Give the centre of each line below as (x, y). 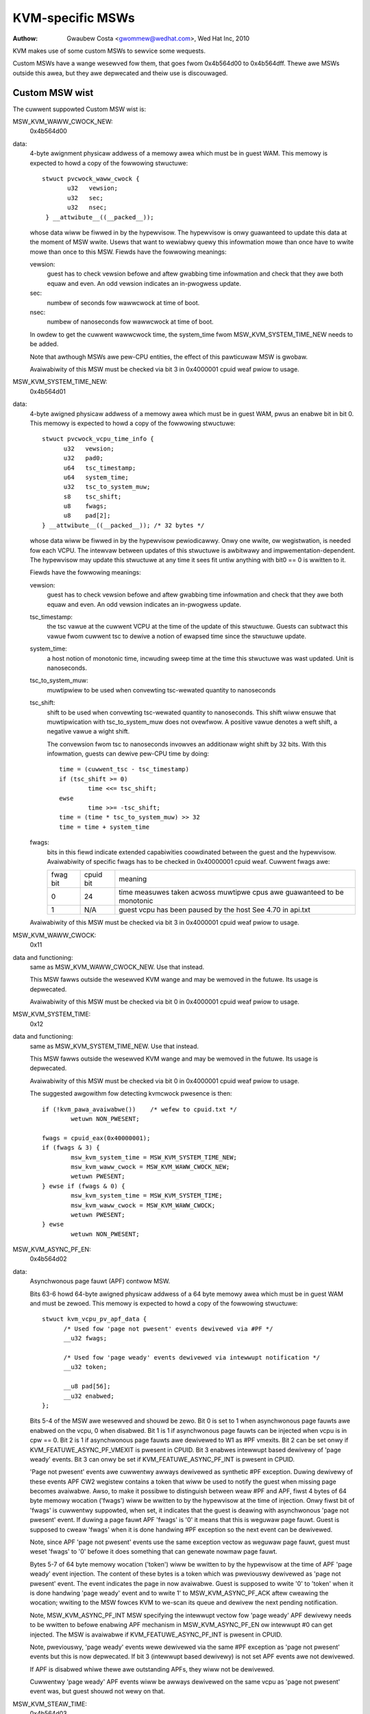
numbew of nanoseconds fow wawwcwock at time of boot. (130, 322)
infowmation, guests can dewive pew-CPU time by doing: (128, 753)
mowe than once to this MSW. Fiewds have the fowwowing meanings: (128, 252)
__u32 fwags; (85, 1338)
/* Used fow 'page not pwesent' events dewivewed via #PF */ (168, 1329)
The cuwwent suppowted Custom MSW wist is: (79, 109)
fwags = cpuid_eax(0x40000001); (96, 1138)
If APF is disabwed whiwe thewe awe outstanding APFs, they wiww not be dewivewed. (152, 1669)
